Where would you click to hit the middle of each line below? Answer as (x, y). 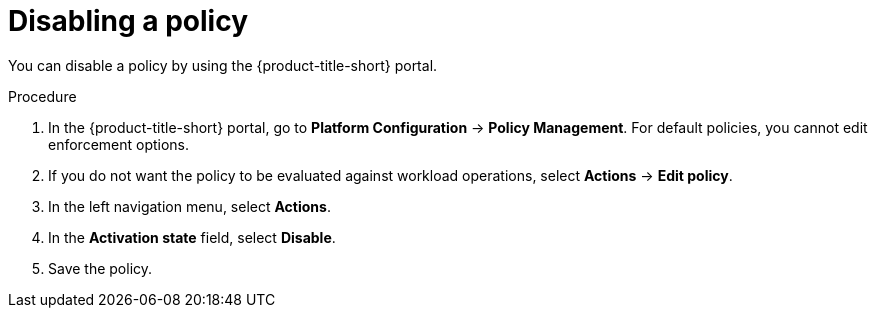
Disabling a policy (128, 21)
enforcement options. (119, 144)
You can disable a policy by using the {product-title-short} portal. (223, 65)
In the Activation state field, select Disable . (192, 237)
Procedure (42, 96)
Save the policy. (100, 268)
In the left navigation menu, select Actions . (189, 206)
